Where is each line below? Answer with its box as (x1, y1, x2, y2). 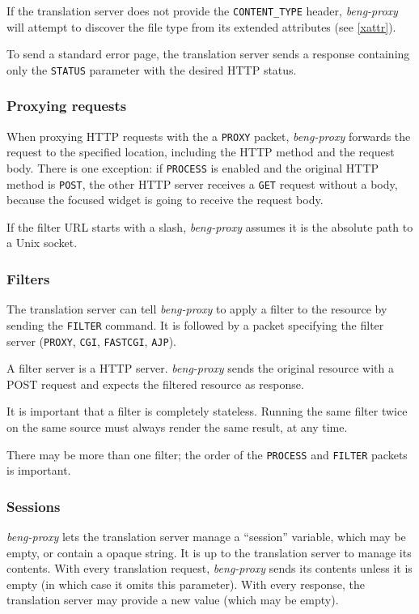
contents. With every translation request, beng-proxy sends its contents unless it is (6, 560, 413, 577)
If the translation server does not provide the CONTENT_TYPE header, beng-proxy (6, 2, 398, 19)
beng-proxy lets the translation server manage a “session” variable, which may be (6, 528, 406, 545)
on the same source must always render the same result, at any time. (6, 418, 348, 435)
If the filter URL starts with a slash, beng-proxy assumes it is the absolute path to (6, 218, 413, 235)
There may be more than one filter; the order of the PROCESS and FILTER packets (6, 446, 408, 463)
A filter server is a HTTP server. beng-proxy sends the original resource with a (6, 360, 394, 377)
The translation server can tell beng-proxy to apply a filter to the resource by (6, 301, 387, 318)
